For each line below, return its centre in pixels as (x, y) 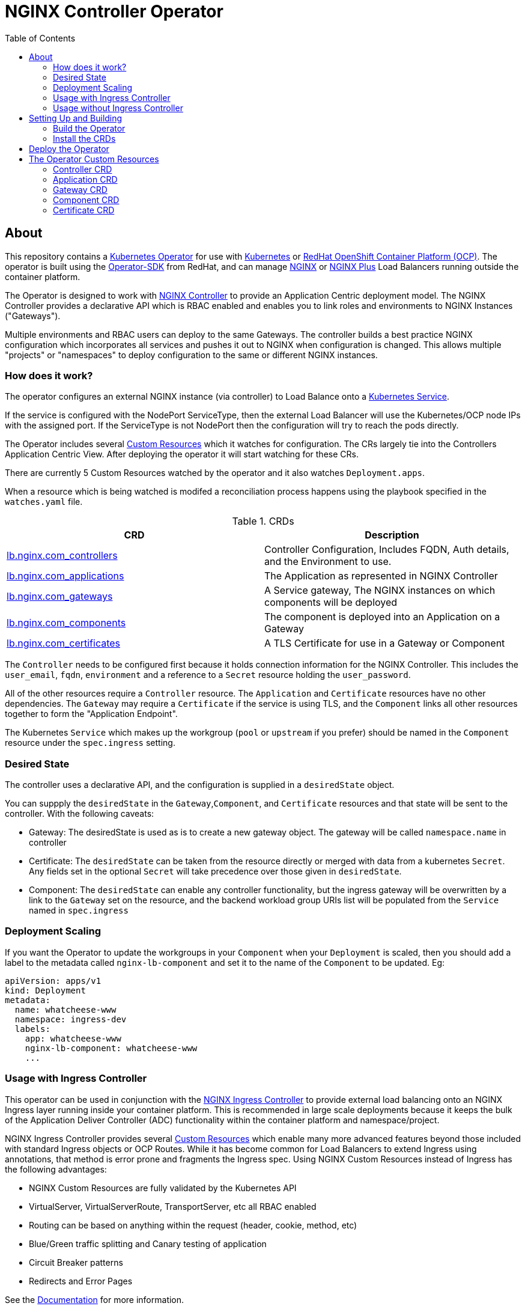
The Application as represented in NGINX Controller (381, 576)
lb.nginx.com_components (66, 623)
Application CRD (85, 179)
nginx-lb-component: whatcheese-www (111, 1048)
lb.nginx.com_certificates (64, 643)
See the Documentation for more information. (95, 1299)
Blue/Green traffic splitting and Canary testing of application (148, 1243)
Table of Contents (40, 38)
